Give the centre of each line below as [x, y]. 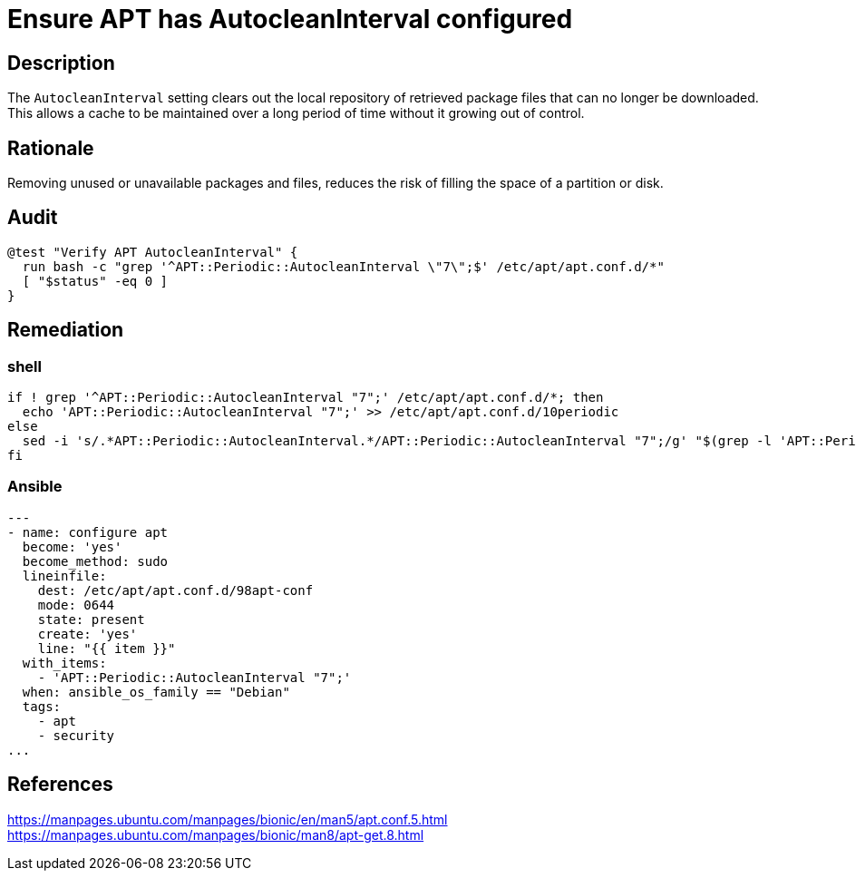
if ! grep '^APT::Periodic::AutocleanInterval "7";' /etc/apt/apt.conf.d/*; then [306, 398]
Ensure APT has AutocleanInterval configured [290, 19]
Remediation [66, 330]
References [60, 785]
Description [61, 63]
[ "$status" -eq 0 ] [95, 281]
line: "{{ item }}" [107, 648]
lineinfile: [64, 576]
